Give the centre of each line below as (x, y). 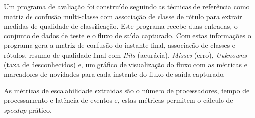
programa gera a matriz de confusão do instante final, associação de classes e (120, 45)
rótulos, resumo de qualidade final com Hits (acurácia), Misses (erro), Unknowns (125, 54)
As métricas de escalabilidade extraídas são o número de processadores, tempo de (127, 90)
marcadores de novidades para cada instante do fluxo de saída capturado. (115, 74)
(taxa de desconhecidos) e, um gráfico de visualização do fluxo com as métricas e (126, 64)
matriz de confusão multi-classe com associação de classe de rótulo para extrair (123, 16)
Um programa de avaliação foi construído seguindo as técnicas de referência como (127, 6)
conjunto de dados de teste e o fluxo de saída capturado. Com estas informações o (127, 35)
